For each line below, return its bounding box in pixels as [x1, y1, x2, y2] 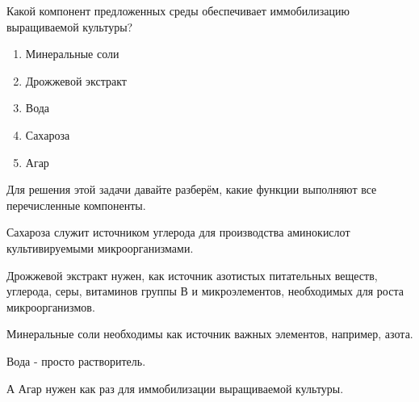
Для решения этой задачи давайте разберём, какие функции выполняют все [6, 181, 377, 198]
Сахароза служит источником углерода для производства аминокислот [6, 224, 350, 241]
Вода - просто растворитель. [6, 352, 146, 369]
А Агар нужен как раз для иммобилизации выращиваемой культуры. [6, 379, 344, 396]
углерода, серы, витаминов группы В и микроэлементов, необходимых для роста [6, 283, 404, 299]
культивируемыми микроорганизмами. [6, 239, 194, 256]
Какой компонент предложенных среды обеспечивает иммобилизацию [6, 2, 350, 19]
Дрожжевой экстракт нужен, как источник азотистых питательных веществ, [6, 266, 378, 283]
